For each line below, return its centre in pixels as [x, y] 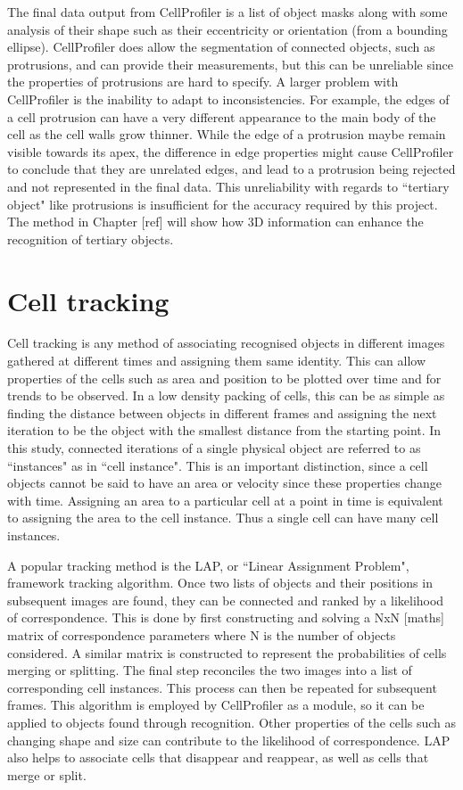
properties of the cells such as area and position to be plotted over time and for [224, 378]
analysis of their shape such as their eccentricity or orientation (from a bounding [227, 29]
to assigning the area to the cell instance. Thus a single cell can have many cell [223, 518]
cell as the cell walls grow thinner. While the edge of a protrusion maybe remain [227, 134]
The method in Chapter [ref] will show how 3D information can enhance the [215, 222]
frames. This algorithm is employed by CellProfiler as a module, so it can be [216, 705]
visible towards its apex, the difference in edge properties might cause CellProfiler [231, 151]
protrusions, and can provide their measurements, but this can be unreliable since [231, 64]
